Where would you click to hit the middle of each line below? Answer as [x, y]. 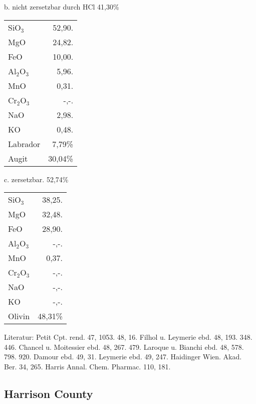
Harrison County [49, 393]
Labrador [24, 144]
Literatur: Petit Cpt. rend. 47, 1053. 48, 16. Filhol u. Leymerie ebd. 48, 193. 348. [128, 337]
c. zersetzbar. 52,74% [36, 179]
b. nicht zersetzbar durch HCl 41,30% [62, 7]
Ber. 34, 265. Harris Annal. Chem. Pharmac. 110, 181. [87, 366]
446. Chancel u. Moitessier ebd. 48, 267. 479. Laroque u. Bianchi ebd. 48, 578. [124, 347]
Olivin [19, 316]
